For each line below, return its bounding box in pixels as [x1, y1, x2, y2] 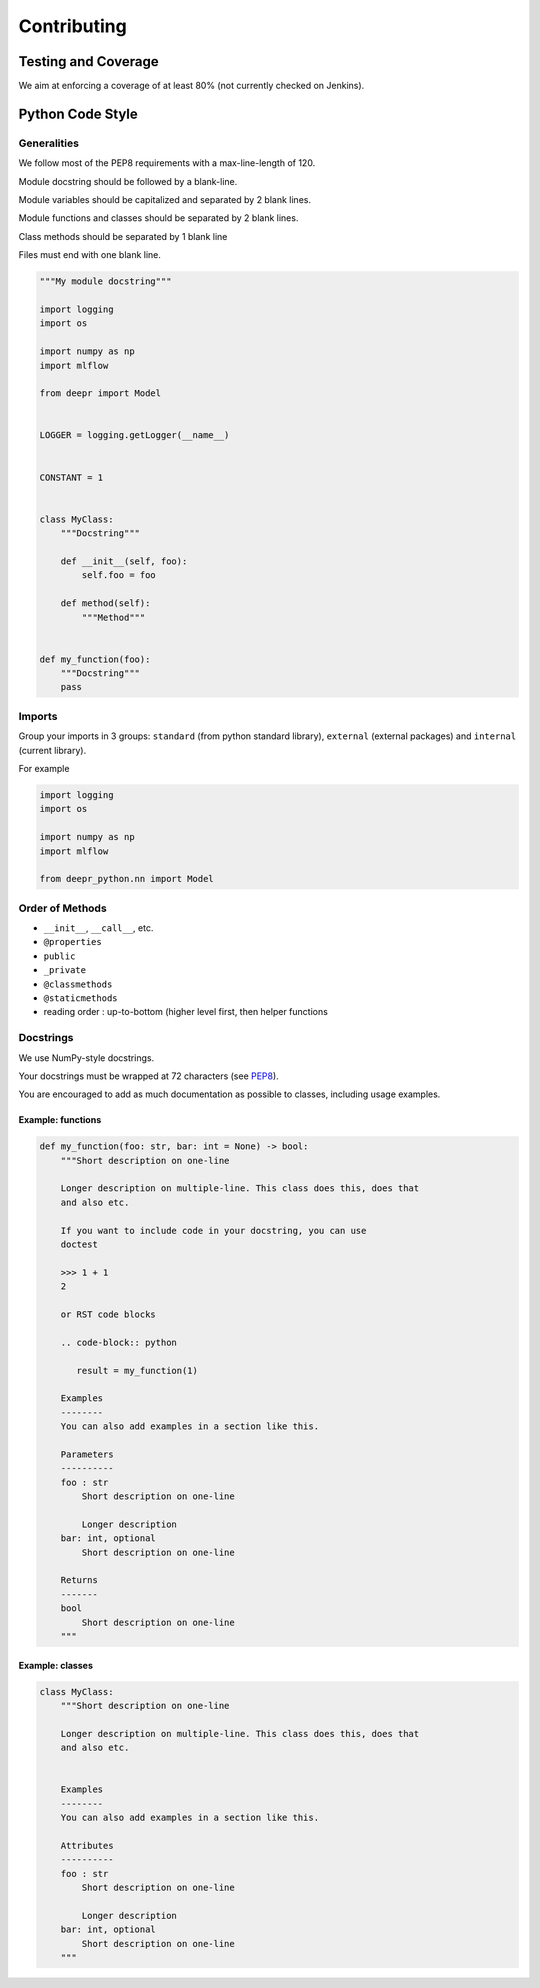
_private [43, 965, 87, 976]
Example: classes [18, 1659, 94, 1671]
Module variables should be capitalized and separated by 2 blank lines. [18, 194, 312, 205]
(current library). [18, 744, 87, 756]
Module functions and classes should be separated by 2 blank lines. [18, 212, 299, 224]
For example [18, 763, 70, 774]
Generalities [18, 136, 80, 150]
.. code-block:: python [60, 1336, 177, 1348]
